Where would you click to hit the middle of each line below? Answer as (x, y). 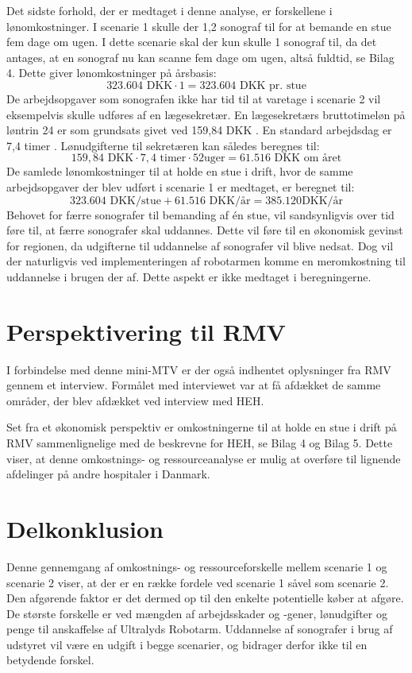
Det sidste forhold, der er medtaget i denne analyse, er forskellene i (169, 10)
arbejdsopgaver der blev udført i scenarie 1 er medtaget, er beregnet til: (181, 186)
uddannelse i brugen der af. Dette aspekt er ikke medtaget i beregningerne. (189, 276)
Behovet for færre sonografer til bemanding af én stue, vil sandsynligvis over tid (200, 214)
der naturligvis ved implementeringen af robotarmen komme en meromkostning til (206, 261)
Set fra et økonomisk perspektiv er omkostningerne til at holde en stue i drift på (202, 427)
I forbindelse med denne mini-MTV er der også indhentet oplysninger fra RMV (199, 369)
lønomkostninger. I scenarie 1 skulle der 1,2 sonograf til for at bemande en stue (199, 26)
